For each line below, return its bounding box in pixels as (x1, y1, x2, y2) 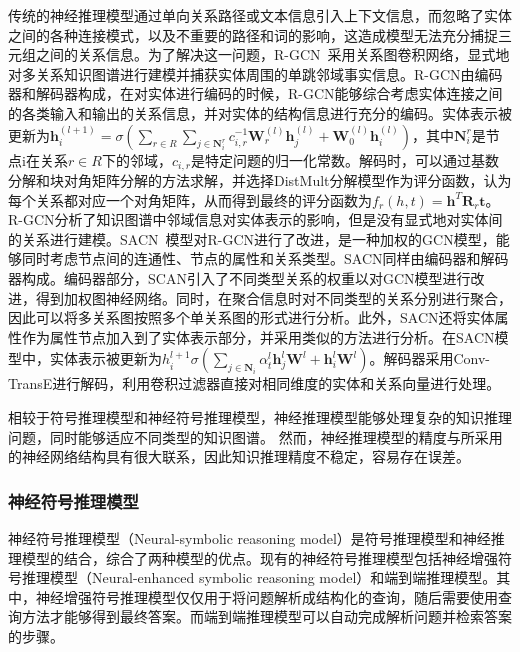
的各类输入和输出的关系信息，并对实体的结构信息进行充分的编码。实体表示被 (8, 102, 512, 123)
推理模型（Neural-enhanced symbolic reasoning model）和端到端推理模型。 (21, 567, 497, 588)
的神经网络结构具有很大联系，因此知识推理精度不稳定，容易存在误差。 (8, 446, 470, 467)
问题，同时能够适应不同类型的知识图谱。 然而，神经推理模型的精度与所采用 (8, 426, 503, 447)
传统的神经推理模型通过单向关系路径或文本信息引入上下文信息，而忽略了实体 (8, 5, 512, 25)
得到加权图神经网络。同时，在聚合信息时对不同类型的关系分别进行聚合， (35, 287, 512, 308)
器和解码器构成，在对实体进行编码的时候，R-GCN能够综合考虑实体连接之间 (8, 83, 503, 104)
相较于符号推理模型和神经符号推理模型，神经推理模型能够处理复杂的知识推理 (8, 406, 512, 427)
